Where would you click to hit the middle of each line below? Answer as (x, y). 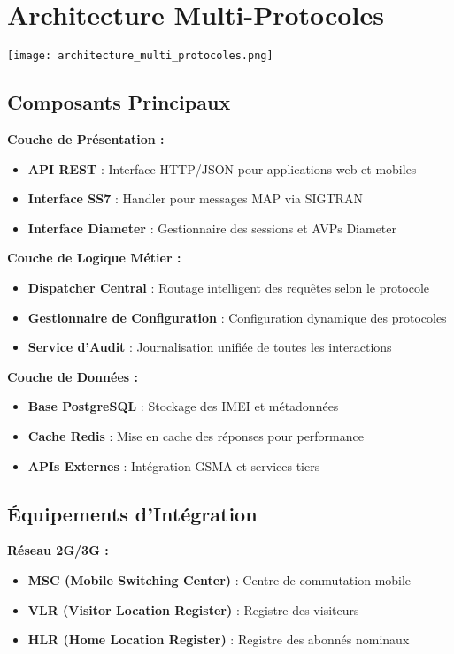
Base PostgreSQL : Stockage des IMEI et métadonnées (183, 406)
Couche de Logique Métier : (94, 258)
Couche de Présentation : (86, 138)
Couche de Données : (73, 376)
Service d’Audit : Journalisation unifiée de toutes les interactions (210, 347)
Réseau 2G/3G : (58, 550)
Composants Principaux (119, 102)
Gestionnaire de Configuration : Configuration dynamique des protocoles (237, 317)
